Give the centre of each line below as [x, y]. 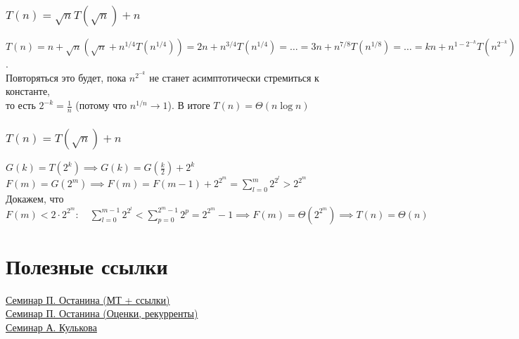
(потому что [101, 105]
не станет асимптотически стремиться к [234, 77]
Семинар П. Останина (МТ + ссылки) [88, 299]
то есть [21, 105]
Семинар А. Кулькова [51, 327]
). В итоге [189, 105]
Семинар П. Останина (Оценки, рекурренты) [102, 313]
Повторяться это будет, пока [66, 77]
